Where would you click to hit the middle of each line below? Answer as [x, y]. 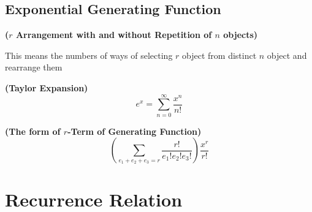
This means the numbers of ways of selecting [89, 55]
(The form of [33, 131]
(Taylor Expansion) [47, 87]
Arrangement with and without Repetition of [114, 35]
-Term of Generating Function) [135, 131]
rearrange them [34, 67]
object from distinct [219, 55]
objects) [241, 35]
